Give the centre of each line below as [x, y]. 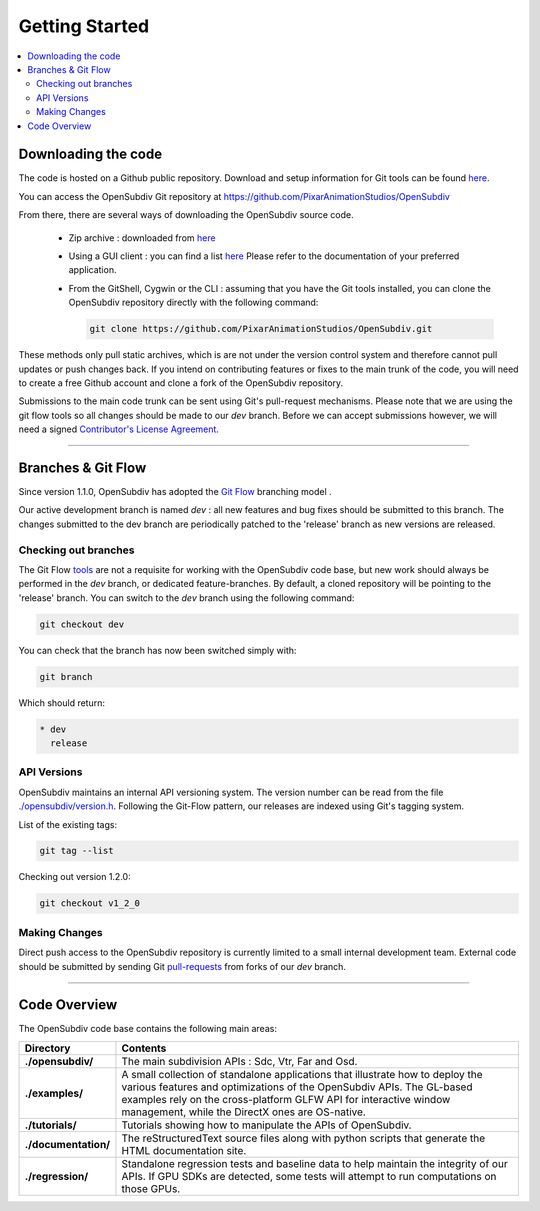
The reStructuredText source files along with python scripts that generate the [303, 1138]
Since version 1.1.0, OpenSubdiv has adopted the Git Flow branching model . [175, 491]
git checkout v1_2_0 [89, 903]
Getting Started [84, 26]
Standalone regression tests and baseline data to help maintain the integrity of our [315, 1163]
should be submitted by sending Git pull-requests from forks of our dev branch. [182, 966]
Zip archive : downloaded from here [142, 237]
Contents [144, 1048]
